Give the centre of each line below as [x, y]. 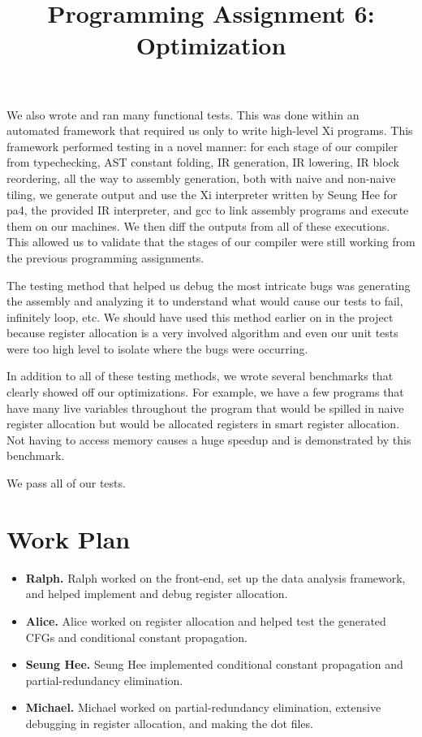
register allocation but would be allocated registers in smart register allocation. [203, 424]
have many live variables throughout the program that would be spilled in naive [205, 408]
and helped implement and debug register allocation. [157, 594]
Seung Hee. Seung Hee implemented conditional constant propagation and [214, 664]
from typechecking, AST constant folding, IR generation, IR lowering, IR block [203, 162]
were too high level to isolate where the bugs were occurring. [157, 348]
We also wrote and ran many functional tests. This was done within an [183, 114]
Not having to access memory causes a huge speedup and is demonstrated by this [209, 439]
